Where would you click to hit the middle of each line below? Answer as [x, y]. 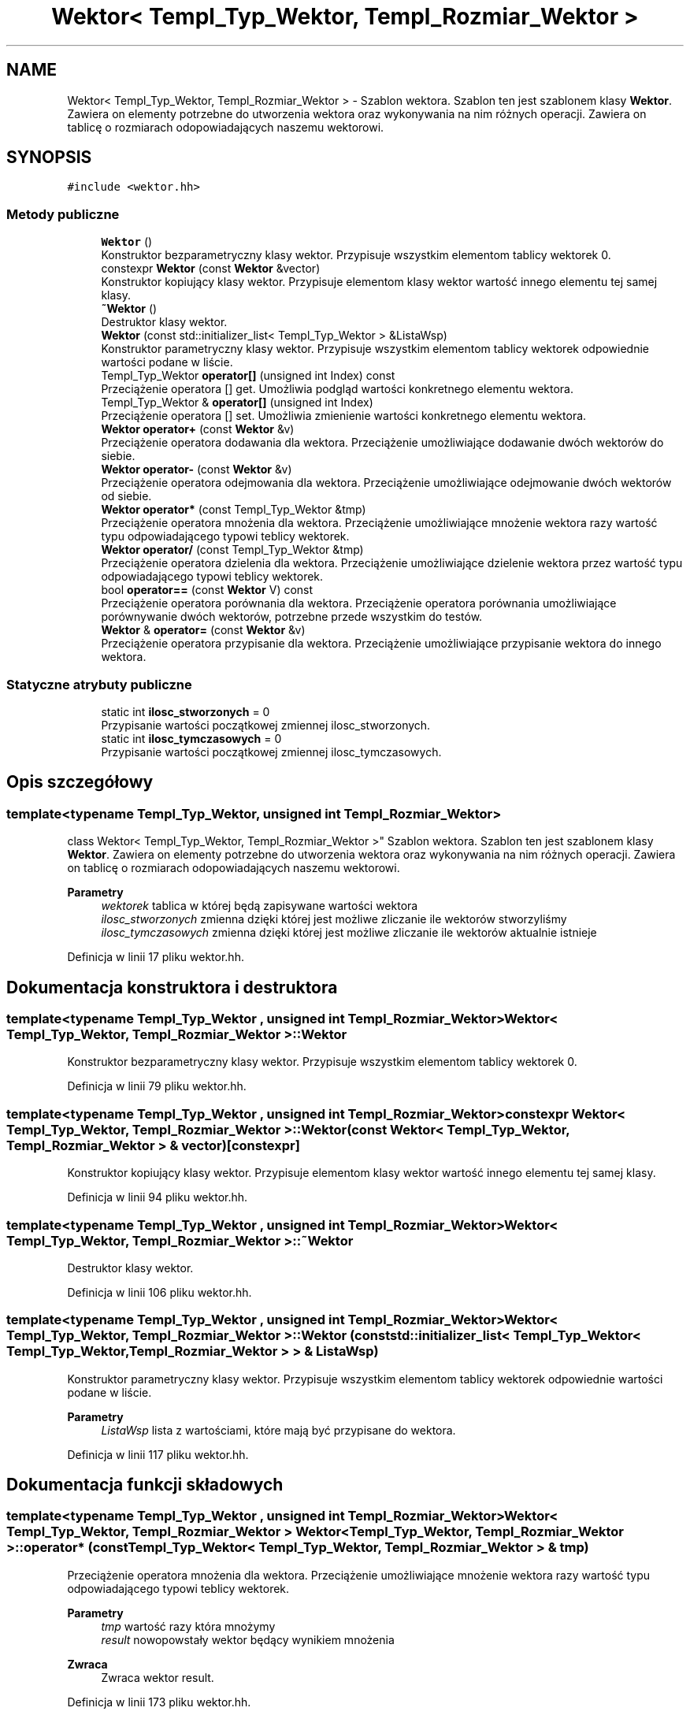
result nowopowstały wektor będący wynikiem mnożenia [248, 1639]
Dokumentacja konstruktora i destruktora [172, 987]
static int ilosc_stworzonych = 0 [185, 711]
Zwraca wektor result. [158, 1677]
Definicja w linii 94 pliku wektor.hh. [158, 1197]
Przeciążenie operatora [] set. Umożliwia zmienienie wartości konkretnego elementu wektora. [344, 416]
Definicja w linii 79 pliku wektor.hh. [157, 1086]
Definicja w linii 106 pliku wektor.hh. [160, 1292]
